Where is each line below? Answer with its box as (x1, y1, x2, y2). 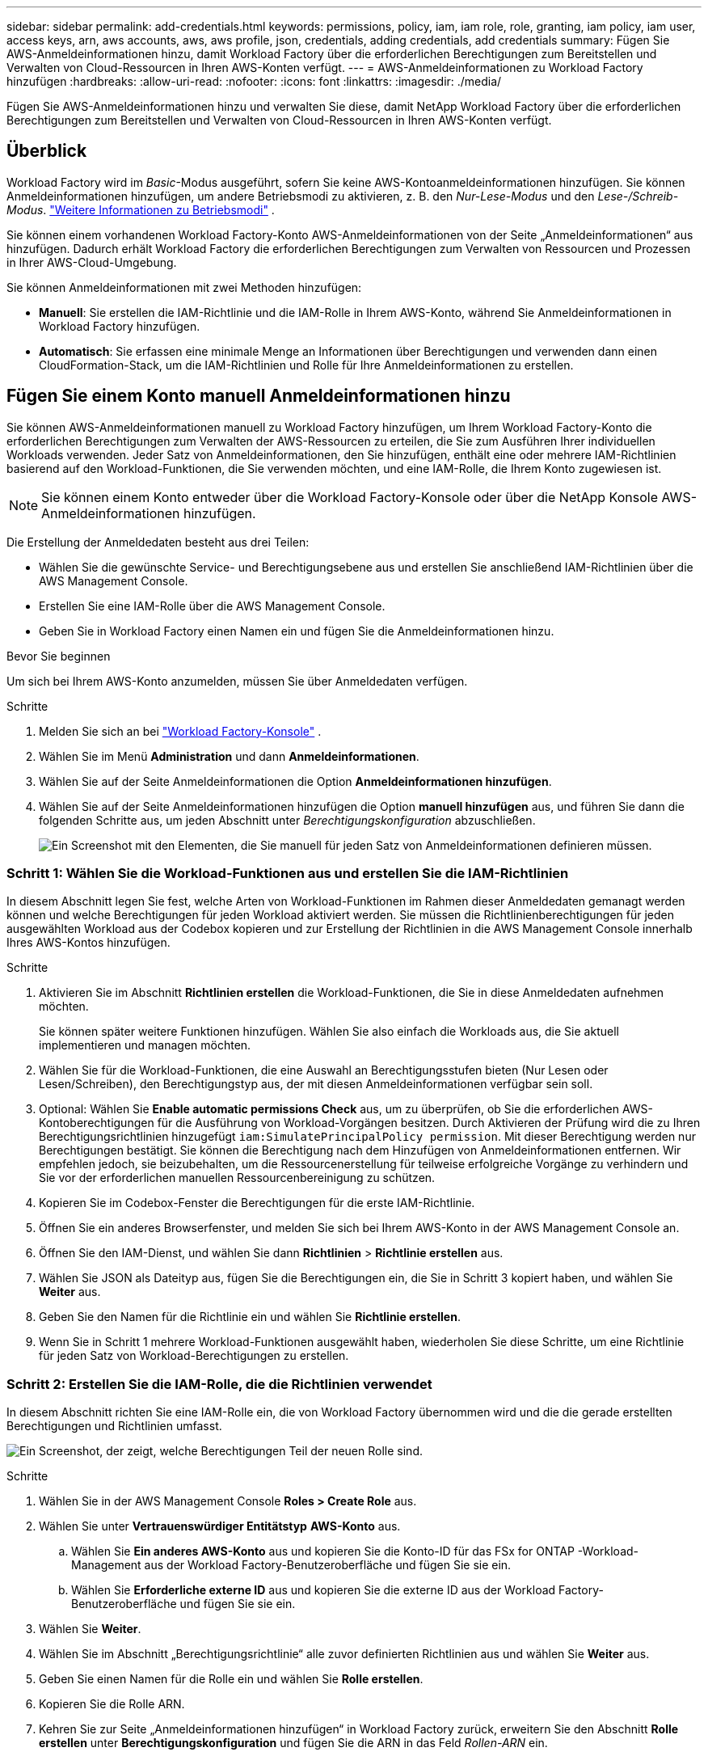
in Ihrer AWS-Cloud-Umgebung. (6, 255, 177, 269)
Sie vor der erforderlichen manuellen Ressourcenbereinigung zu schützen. (39, 1171, 436, 1185)
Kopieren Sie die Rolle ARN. (39, 1697, 185, 1712)
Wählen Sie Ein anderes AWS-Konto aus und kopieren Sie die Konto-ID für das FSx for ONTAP (71, 1544, 575, 1559)
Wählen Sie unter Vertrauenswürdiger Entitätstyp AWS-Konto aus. (39, 1519, 401, 1534)
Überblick (6, 141, 87, 162)
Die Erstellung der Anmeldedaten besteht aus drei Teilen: (6, 534, 310, 549)
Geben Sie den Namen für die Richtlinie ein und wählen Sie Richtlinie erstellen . (39, 1310, 461, 1324)
